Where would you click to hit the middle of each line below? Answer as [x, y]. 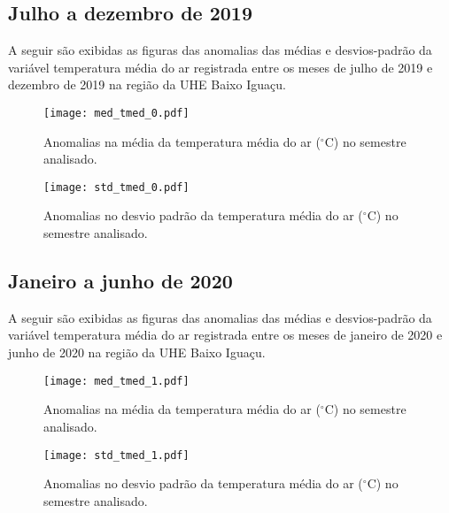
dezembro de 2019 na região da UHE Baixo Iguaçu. [147, 84]
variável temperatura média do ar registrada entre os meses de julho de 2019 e [221, 67]
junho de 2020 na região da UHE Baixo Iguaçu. [137, 352]
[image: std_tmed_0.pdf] [116, 187]
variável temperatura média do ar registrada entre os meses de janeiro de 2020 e [225, 335]
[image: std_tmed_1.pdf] [116, 455]
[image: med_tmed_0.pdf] [116, 113]
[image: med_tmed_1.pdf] [116, 381]
